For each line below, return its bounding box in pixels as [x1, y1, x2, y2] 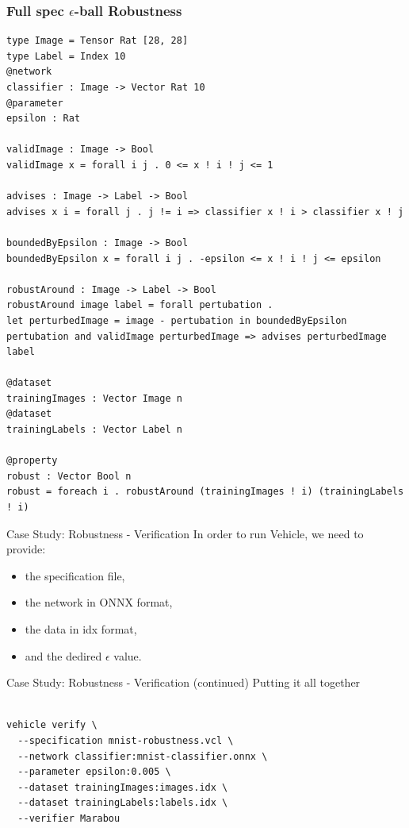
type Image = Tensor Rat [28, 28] [6, 35, 189, 47]
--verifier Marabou [17, 812, 120, 824]
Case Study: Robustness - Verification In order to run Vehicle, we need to [6, 525, 364, 541]
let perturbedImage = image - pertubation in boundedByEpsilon [6, 314, 347, 326]
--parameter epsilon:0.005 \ [17, 766, 171, 778]
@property [6, 455, 58, 467]
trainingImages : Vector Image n [6, 392, 182, 404]
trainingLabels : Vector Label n [6, 424, 182, 436]
